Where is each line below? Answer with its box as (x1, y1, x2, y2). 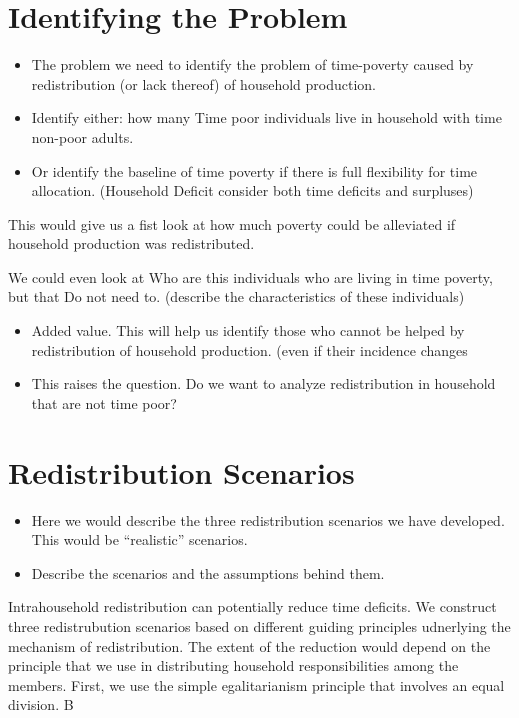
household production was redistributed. (8, 233, 255, 254)
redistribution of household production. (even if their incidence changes (31, 339, 468, 360)
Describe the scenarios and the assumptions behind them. (31, 562, 385, 583)
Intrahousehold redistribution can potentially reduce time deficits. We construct (8, 596, 497, 617)
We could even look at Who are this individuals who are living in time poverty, (8, 266, 493, 287)
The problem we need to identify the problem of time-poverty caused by (31, 54, 474, 75)
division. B (8, 694, 74, 715)
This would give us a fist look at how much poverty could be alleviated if (8, 213, 456, 234)
